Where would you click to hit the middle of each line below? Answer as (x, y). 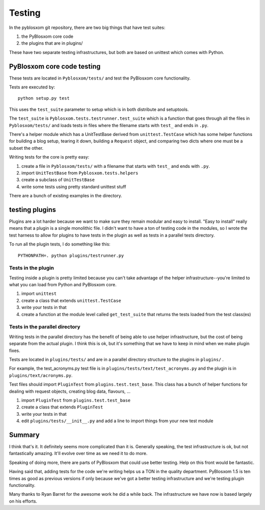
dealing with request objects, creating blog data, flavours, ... (70, 391)
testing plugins (33, 209)
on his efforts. (23, 501)
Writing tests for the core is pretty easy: (49, 157)
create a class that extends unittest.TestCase (71, 300)
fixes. (15, 350)
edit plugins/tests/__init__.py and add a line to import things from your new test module (117, 421)
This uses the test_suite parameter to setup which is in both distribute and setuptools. (99, 109)
